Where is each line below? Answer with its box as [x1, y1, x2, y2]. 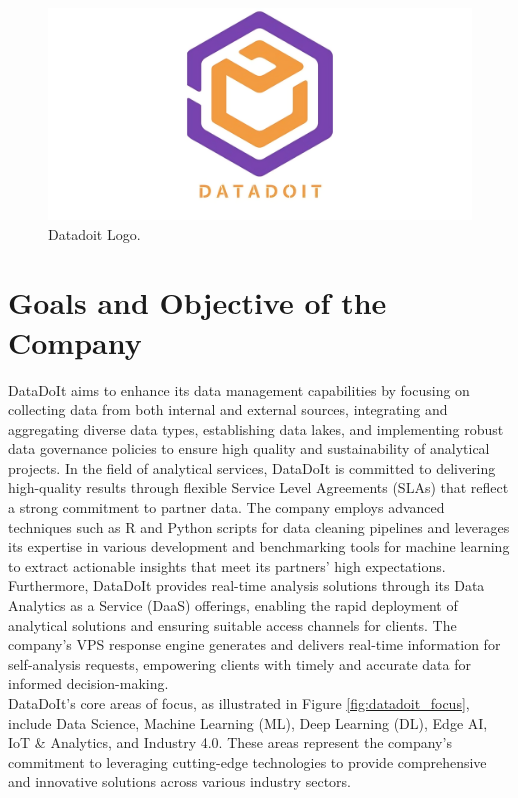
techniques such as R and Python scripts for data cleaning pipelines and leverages [8, 516, 510, 537]
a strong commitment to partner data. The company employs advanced [8, 497, 445, 518]
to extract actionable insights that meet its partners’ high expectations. [8, 555, 446, 576]
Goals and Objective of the [8, 282, 387, 323]
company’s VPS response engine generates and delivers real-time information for [8, 634, 501, 655]
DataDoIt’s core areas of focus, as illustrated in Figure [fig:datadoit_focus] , [8, 693, 470, 713]
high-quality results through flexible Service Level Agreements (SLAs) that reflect [8, 477, 509, 498]
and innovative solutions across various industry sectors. [8, 771, 351, 792]
